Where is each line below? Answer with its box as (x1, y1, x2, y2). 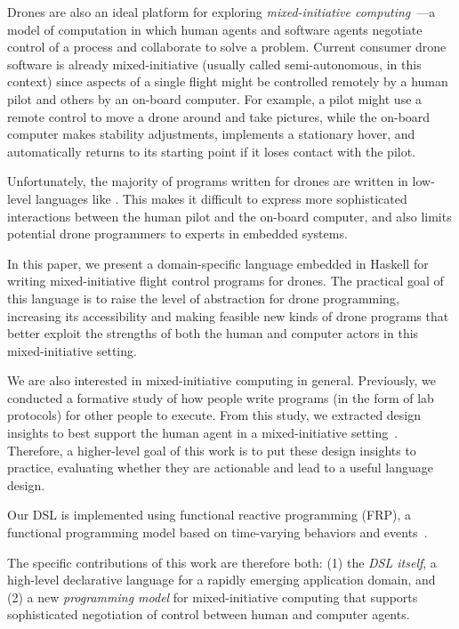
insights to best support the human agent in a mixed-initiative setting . (7, 423, 399, 442)
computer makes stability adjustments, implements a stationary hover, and (7, 125, 415, 143)
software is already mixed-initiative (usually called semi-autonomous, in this (7, 54, 422, 73)
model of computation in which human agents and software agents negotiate (7, 20, 423, 38)
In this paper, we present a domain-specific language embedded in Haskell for (7, 254, 429, 272)
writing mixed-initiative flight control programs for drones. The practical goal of (7, 271, 444, 290)
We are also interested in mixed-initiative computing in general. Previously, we (7, 371, 437, 390)
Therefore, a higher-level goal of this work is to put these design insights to (7, 440, 416, 459)
